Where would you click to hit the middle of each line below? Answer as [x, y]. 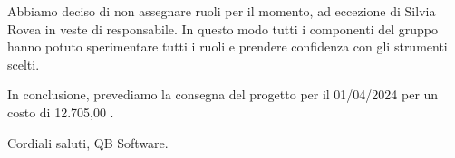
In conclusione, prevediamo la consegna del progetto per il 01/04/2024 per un [223, 94]
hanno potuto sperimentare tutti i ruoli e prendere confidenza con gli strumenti [227, 46]
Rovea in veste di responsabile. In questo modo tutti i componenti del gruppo [223, 28]
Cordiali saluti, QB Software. [88, 142]
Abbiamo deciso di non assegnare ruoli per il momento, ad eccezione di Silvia [222, 11]
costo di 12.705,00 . [61, 112]
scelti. [24, 64]
